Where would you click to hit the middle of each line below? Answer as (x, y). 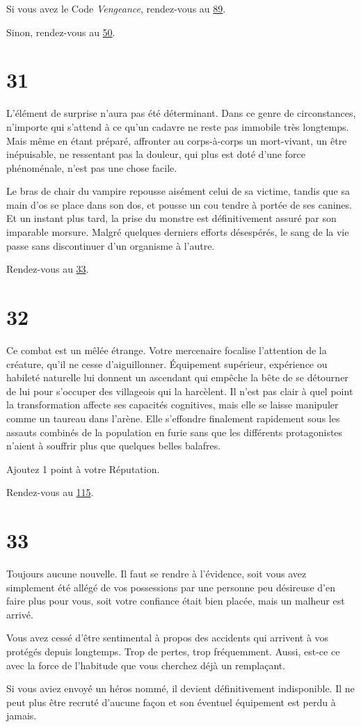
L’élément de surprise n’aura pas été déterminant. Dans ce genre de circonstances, (181, 113)
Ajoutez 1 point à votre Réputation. (83, 469)
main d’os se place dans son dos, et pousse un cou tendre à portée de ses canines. (179, 204)
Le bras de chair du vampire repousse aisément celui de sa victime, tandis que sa (178, 191)
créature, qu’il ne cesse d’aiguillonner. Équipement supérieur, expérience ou (167, 363)
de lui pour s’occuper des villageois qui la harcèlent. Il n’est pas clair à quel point (180, 391)
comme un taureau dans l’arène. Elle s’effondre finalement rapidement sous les (173, 418)
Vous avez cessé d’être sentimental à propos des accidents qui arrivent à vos (168, 638)
